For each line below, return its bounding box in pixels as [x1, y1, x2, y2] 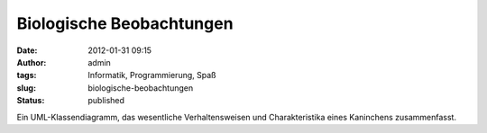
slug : [16, 82, 36, 93]
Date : [16, 45, 38, 56]
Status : [16, 95, 45, 106]
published [87, 95, 125, 106]
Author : [16, 57, 47, 67]
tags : [16, 70, 37, 81]
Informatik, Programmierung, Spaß [87, 70, 216, 81]
